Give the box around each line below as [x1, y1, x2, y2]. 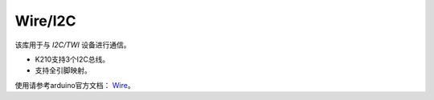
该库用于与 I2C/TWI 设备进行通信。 [14, 40, 132, 50]
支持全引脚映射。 [35, 66, 92, 75]
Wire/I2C [14, 12, 76, 30]
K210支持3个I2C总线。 [35, 54, 110, 64]
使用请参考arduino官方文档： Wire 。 [14, 80, 136, 90]
